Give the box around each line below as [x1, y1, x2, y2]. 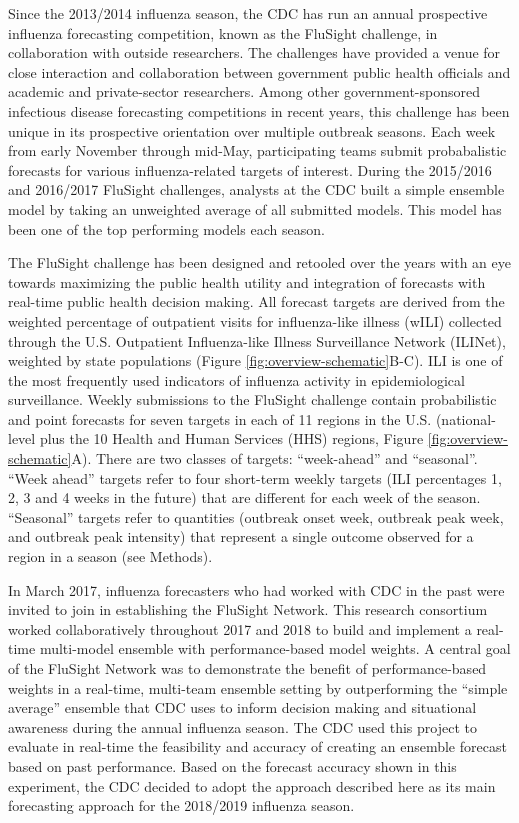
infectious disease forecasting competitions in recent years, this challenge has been [8, 100, 510, 121]
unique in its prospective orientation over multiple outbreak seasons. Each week [8, 120, 496, 141]
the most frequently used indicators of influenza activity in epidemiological [8, 369, 465, 390]
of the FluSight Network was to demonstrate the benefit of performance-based [8, 658, 487, 678]
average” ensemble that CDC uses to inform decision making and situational [8, 697, 477, 718]
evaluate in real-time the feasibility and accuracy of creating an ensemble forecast [8, 736, 507, 757]
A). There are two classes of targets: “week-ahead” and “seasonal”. [71, 448, 478, 469]
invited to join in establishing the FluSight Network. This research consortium [8, 599, 488, 620]
